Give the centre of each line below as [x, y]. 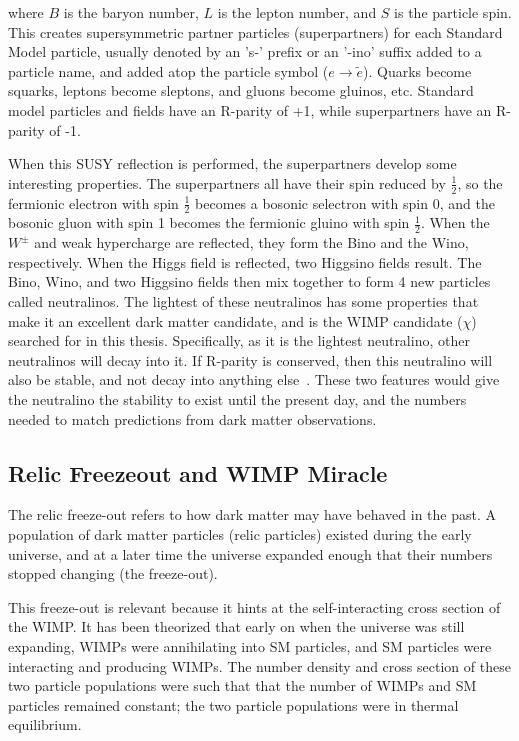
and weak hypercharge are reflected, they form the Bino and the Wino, [251, 242]
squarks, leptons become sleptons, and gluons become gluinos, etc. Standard [241, 90]
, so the [480, 182]
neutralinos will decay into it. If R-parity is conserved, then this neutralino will [250, 359]
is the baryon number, [131, 12]
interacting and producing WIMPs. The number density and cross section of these [259, 665]
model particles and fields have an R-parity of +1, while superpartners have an [250, 109]
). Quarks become [417, 70]
